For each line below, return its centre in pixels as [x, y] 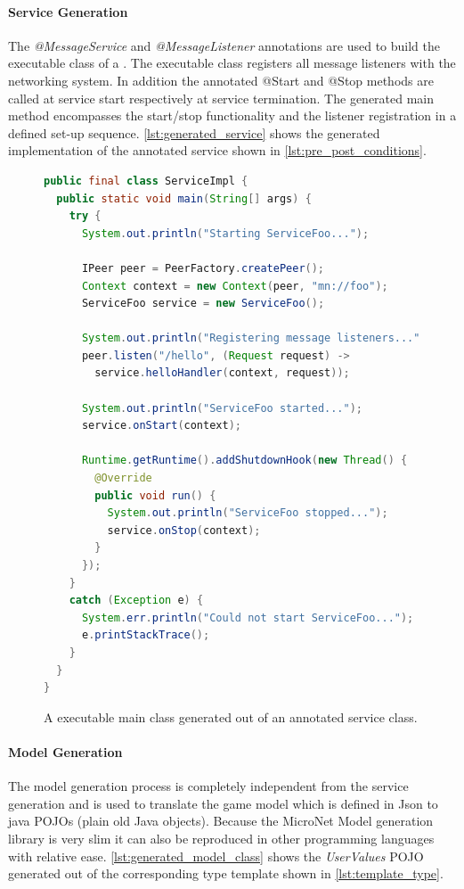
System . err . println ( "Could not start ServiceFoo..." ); [248, 617]
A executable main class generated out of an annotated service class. [231, 716]
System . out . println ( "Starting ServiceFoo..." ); [225, 233]
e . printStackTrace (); [146, 635]
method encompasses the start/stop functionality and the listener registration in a [232, 115]
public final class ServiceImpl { [146, 181]
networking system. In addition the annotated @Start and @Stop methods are [221, 80]
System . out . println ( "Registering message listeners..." [251, 338]
